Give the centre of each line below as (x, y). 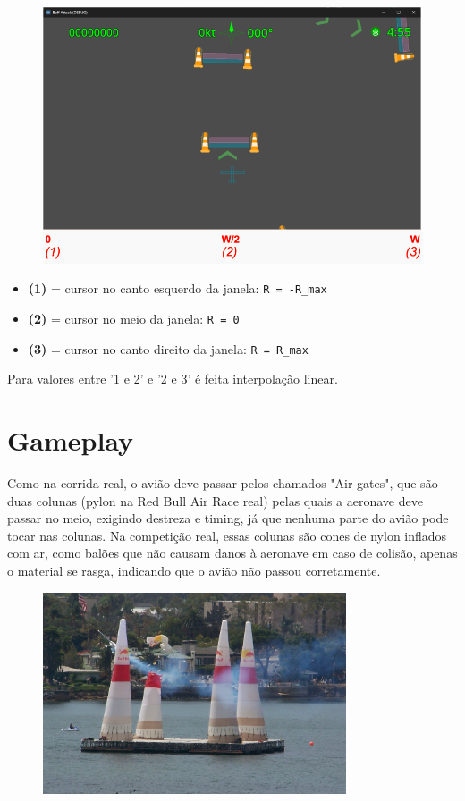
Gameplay (71, 440)
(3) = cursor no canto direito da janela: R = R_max (168, 348)
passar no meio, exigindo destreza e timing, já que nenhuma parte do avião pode (228, 518)
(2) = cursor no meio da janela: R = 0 (134, 318)
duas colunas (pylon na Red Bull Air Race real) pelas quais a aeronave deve (215, 500)
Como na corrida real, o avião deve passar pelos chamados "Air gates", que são (223, 483)
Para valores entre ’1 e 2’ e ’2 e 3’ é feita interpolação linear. (173, 379)
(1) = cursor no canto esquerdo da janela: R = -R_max (178, 288)
